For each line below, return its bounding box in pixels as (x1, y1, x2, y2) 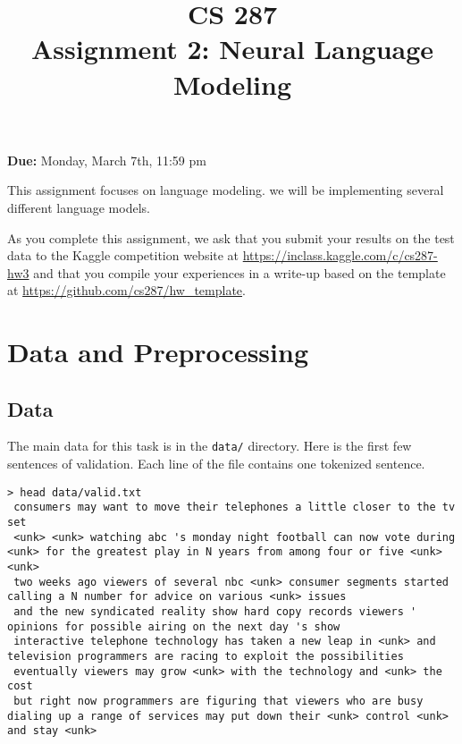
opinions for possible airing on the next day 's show (7, 620, 340, 633)
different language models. (7, 198, 150, 216)
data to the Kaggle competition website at (7, 246, 239, 265)
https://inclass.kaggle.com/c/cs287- (242, 246, 438, 265)
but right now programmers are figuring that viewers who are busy (13, 694, 424, 707)
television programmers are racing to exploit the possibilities (7, 649, 404, 663)
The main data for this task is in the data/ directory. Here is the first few (7, 436, 412, 455)
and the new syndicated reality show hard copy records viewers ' (13, 604, 417, 618)
